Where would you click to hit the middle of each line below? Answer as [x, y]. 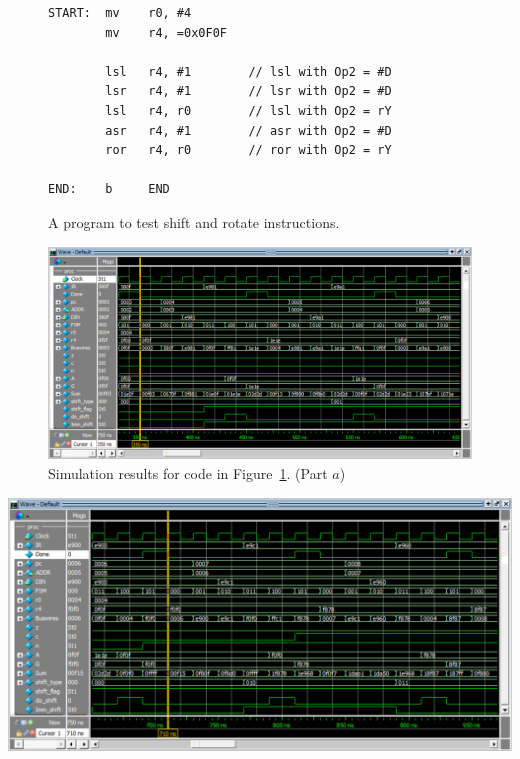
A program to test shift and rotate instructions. [194, 221]
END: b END [109, 189]
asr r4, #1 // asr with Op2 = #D [248, 130]
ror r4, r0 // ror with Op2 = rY [248, 150]
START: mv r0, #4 [120, 13]
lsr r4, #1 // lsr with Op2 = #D [248, 91]
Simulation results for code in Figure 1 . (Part [188, 472]
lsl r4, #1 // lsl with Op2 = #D [248, 71]
